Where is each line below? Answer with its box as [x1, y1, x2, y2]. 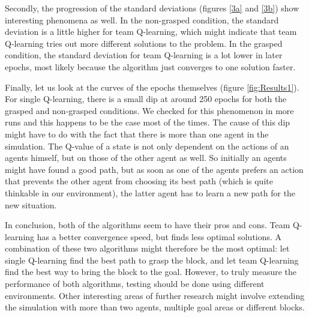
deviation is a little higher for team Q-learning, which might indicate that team [5, 25, 297, 38]
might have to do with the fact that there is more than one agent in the [5, 127, 269, 140]
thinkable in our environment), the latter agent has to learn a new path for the [5, 186, 296, 199]
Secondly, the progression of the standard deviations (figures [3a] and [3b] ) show [5, 2, 299, 14]
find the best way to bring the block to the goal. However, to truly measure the [5, 265, 297, 278]
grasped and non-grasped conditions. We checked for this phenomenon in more [5, 104, 294, 116]
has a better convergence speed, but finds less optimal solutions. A [37, 230, 282, 243]
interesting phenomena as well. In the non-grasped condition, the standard [5, 13, 279, 26]
